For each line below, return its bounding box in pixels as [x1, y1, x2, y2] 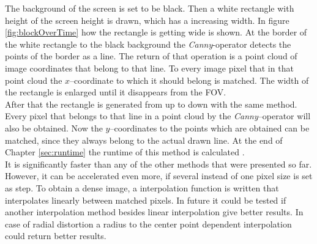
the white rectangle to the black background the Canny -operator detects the [5, 37, 291, 50]
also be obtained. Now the [5, 121, 103, 134]
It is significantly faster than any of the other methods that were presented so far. [5, 157, 312, 170]
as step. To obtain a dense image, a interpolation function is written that [5, 181, 279, 194]
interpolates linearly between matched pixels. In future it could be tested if [5, 193, 286, 206]
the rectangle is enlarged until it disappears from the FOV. [5, 86, 226, 98]
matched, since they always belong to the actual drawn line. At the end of [5, 133, 283, 146]
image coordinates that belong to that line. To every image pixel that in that [5, 61, 294, 74]
